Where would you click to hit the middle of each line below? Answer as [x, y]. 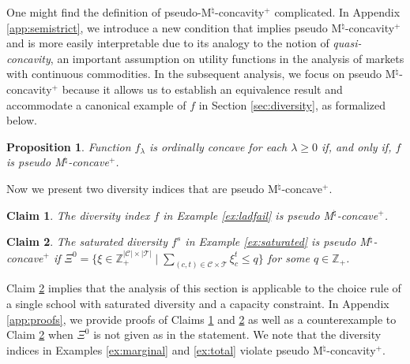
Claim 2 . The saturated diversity [87, 241]
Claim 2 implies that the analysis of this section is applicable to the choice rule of [204, 288]
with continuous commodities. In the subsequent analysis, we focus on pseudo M [201, 74]
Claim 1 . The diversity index [78, 215]
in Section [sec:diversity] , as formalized [292, 104]
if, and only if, [357, 146]
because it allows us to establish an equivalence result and [202, 89]
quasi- [347, 43]
